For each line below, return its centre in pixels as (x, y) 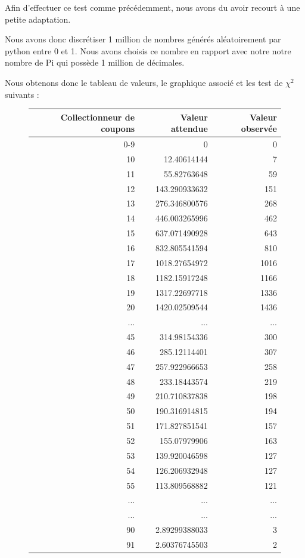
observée (259, 129)
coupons (118, 129)
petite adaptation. (38, 19)
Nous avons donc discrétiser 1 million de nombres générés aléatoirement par (143, 39)
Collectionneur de (98, 117)
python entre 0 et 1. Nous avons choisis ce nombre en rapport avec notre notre (148, 50)
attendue (189, 129)
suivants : (22, 94)
